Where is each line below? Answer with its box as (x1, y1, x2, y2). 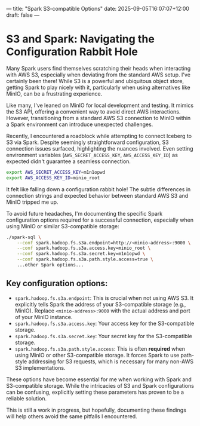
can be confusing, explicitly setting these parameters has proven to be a (6, 388, 184, 396)
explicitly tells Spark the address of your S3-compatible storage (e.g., (14, 301, 186, 308)
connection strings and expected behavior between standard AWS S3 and (6, 192, 189, 199)
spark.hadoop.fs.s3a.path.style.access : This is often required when (14, 345, 185, 352)
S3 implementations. (14, 364, 66, 371)
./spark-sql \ (6, 234, 42, 240)
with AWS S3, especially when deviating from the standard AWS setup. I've (6, 71, 191, 78)
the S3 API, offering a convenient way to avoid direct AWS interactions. (6, 108, 181, 115)
